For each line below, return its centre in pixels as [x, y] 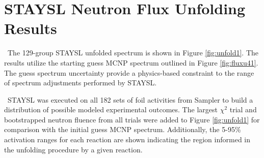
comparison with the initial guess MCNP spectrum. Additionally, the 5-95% [123, 129]
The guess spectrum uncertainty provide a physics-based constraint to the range [129, 72]
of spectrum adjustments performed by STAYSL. [81, 83]
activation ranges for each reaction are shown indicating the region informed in [127, 139]
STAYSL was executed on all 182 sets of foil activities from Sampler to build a [130, 99]
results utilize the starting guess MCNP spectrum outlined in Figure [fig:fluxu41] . [131, 62]
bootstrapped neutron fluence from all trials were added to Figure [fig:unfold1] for [132, 119]
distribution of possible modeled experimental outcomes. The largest [111, 109]
